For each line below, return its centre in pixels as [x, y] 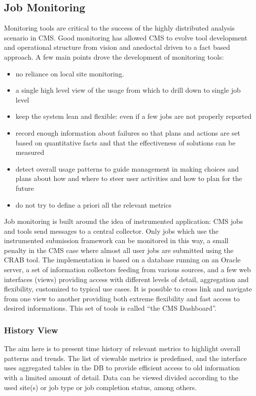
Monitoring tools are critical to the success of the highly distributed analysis [119, 28]
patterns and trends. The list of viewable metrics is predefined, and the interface [126, 358]
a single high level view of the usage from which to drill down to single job [128, 90]
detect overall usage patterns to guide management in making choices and [127, 168]
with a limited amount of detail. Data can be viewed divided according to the [121, 378]
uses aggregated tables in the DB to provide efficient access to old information [122, 368]
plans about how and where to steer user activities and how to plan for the [129, 178]
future [25, 188]
